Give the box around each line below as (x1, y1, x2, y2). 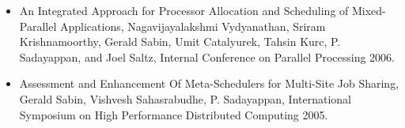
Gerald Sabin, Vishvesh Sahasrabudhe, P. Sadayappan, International (19, 90, 351, 107)
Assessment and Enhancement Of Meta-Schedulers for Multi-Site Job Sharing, (19, 75, 399, 92)
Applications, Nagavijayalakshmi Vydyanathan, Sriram (59, 17, 326, 34)
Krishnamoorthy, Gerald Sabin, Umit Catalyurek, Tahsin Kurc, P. (19, 33, 341, 50)
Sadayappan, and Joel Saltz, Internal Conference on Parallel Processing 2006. (19, 48, 396, 65)
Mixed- (351, 2, 386, 18)
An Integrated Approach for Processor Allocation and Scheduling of (19, 2, 349, 18)
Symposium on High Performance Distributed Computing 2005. (19, 106, 328, 122)
